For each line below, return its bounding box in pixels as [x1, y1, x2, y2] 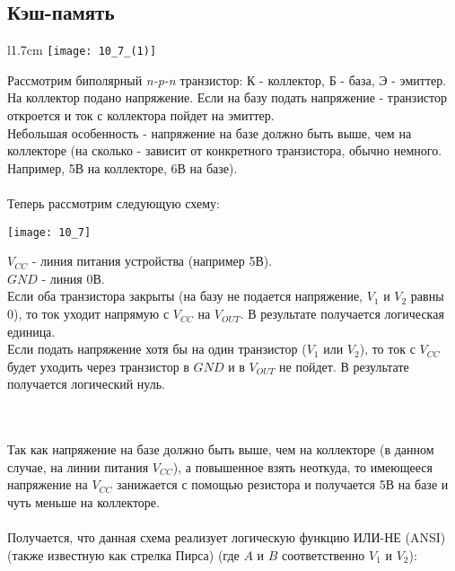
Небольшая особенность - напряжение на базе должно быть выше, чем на [7, 123, 412, 142]
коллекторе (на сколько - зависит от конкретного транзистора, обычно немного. [7, 141, 442, 160]
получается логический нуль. [7, 374, 165, 393]
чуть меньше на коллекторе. [7, 492, 160, 511]
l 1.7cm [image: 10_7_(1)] [7, 40, 157, 59]
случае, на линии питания [7, 457, 149, 476]
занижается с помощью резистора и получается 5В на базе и [117, 475, 449, 494]
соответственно [282, 545, 365, 564]
